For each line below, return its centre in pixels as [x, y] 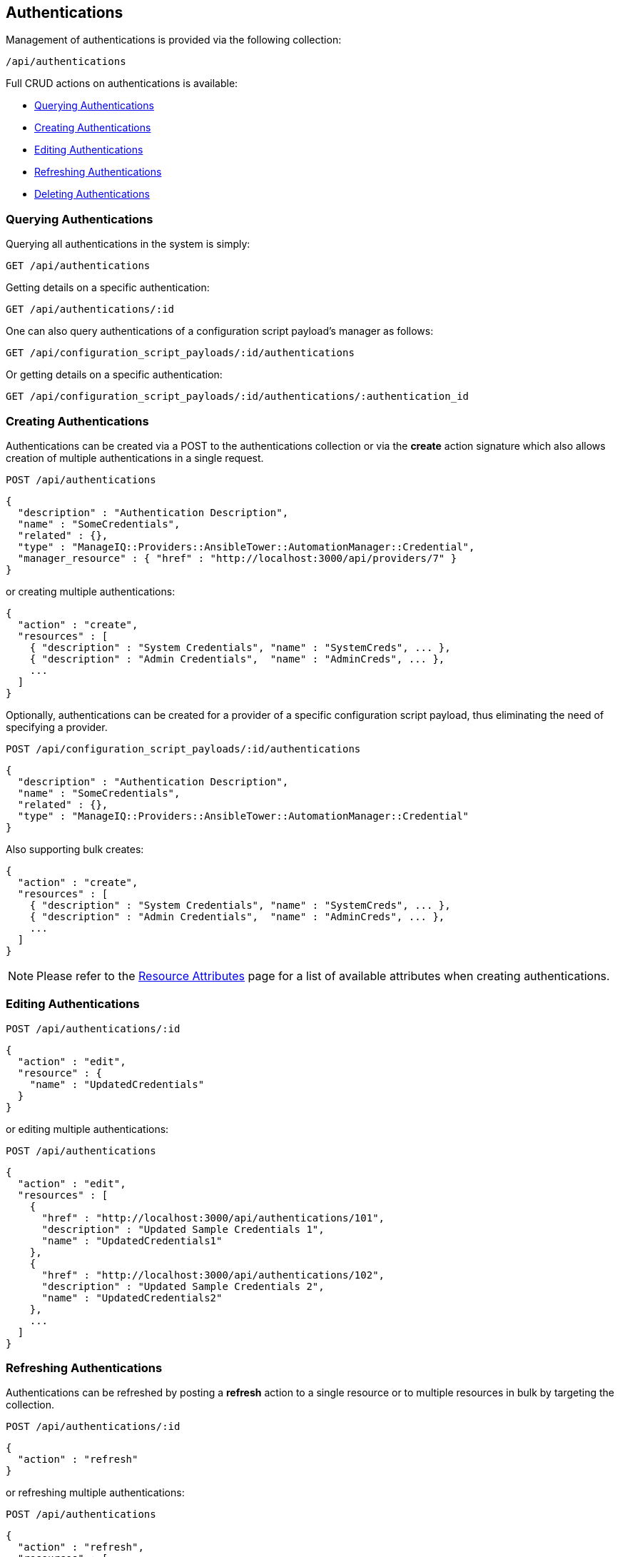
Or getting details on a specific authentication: [114, 375]
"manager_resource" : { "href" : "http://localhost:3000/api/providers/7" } [237, 558]
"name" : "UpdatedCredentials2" [132, 1297]
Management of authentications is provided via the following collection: [174, 40]
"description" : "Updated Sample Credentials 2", [183, 1286]
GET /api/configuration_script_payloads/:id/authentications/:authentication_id [238, 397]
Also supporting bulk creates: [75, 849]
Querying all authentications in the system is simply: [128, 244]
